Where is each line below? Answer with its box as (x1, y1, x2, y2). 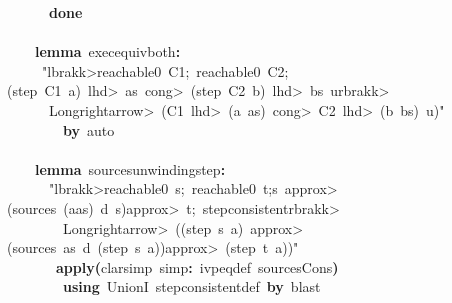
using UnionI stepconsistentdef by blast (63, 276, 321, 297)
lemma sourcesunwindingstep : (35, 158, 226, 179)
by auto (63, 119, 115, 140)
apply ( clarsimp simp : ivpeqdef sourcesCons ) (56, 256, 339, 277)
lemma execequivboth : (35, 41, 181, 62)
